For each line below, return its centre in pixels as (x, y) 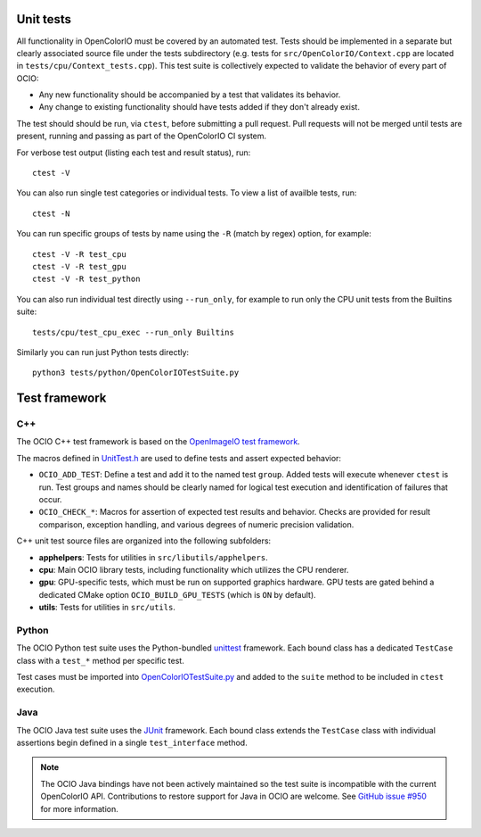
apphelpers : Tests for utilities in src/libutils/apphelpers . (153, 557)
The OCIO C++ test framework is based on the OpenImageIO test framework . (158, 442)
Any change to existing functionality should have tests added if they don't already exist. (200, 107)
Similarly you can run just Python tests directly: (103, 352)
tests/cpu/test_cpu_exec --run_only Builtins (134, 332)
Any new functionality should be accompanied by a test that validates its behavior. (190, 95)
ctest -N (51, 213)
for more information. (80, 808)
